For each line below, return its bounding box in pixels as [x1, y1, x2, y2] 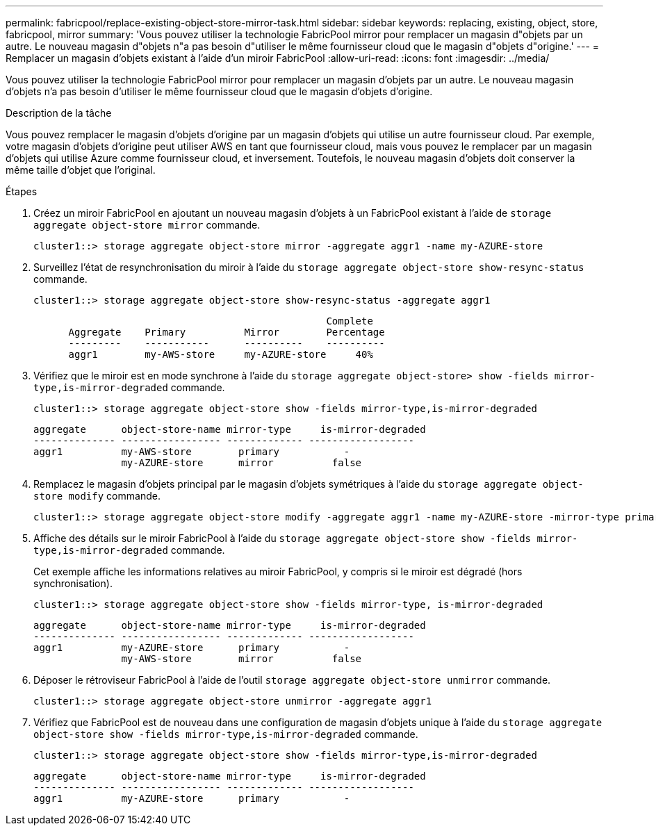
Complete [326, 315, 373, 327]
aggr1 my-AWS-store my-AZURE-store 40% [68, 349, 373, 360]
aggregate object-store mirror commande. [33, 219, 261, 231]
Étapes [6, 186, 38, 197]
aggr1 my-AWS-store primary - [33, 446, 350, 457]
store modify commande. [33, 490, 161, 502]
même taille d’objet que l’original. [6, 164, 156, 176]
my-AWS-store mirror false [121, 653, 362, 664]
